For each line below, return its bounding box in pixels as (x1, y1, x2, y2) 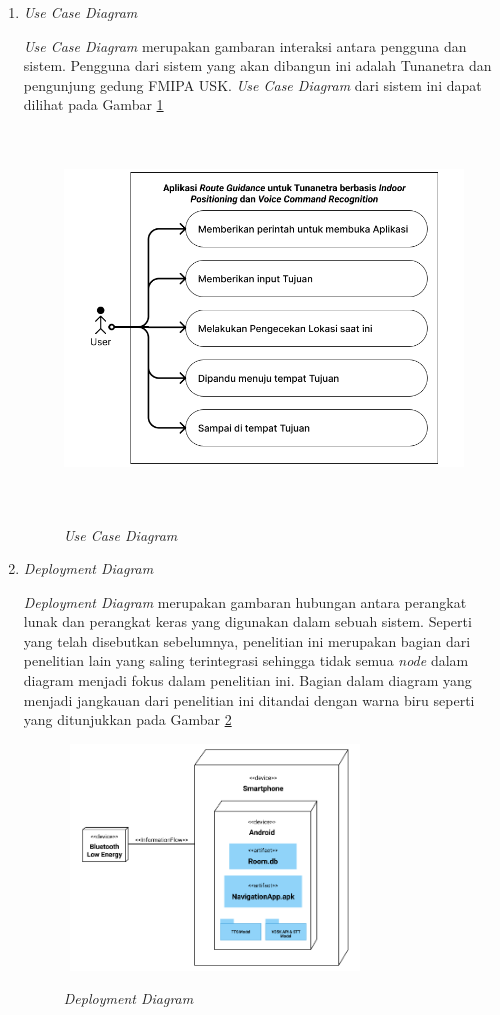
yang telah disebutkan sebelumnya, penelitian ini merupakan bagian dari (23, 630, 471, 651)
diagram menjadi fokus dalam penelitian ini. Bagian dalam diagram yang (23, 670, 472, 691)
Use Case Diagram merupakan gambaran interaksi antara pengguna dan (23, 35, 467, 56)
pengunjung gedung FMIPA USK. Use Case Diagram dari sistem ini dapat (23, 74, 482, 95)
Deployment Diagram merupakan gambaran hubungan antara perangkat (23, 591, 467, 612)
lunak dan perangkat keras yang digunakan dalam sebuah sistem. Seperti (23, 611, 472, 632)
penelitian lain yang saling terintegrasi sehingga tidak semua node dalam (23, 650, 469, 671)
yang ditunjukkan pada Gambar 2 (23, 709, 232, 730)
